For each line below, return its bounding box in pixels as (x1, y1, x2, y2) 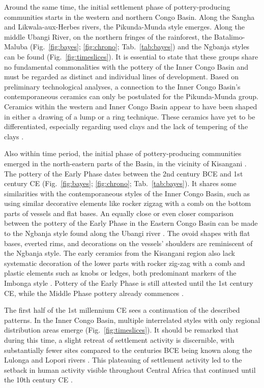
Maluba (4, 41, 28, 52)
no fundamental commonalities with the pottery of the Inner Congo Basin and (4, 61, 248, 72)
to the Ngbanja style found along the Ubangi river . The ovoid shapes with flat (4, 228, 250, 238)
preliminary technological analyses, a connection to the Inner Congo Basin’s (4, 81, 241, 92)
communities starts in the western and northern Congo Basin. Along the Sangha (4, 11, 255, 22)
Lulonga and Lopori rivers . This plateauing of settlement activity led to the (4, 354, 242, 365)
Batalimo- (214, 31, 245, 42)
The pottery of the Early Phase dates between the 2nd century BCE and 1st (4, 168, 243, 178)
